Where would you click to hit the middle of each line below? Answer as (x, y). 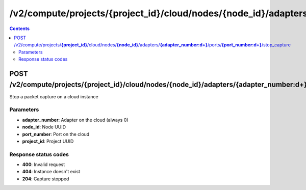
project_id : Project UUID (48, 141)
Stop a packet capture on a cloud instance (54, 96)
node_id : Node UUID (44, 127)
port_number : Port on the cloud (56, 134)
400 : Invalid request (44, 165)
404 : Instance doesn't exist (51, 172)
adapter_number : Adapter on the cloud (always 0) (75, 120)
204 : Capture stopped (46, 179)
